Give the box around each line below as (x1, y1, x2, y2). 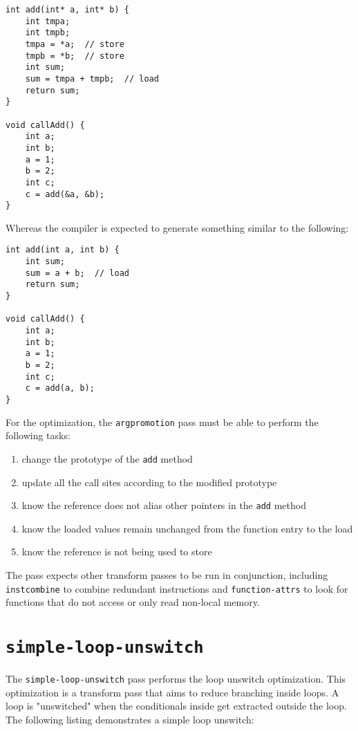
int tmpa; (25, 16, 70, 26)
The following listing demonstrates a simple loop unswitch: (6, 712, 254, 726)
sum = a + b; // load (25, 268, 129, 278)
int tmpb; (25, 28, 70, 38)
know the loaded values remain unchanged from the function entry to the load (21, 521, 353, 535)
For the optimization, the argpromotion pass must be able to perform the (6, 414, 319, 429)
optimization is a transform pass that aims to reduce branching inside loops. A (6, 685, 339, 699)
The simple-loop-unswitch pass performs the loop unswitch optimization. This (6, 672, 346, 686)
